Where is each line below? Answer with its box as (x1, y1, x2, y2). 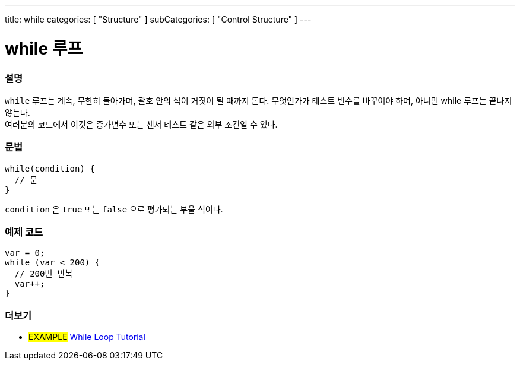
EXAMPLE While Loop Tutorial (28, 332, 145, 342)
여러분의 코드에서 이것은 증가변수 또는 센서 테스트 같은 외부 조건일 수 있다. (5, 119, 278, 129)
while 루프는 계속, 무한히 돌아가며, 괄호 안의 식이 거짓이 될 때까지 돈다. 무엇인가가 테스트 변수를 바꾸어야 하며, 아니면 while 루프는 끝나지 (5, 95, 512, 106)
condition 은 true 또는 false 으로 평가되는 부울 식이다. (5, 204, 223, 214)
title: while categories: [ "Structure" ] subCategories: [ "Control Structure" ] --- (5, 14, 312, 24)
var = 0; (5, 248, 45, 258)
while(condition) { (5, 163, 95, 173)
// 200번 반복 (14, 269, 73, 279)
